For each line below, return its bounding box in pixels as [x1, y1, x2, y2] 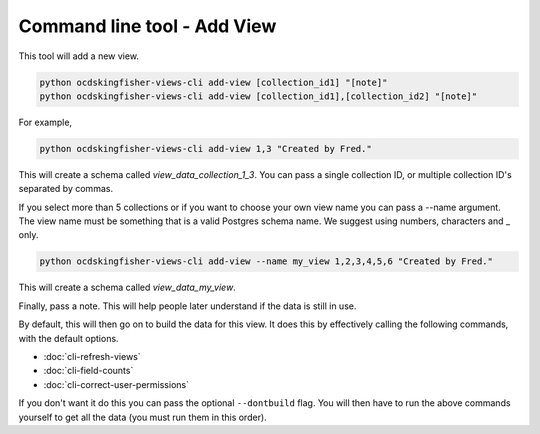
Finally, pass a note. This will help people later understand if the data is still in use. [18, 300, 357, 312]
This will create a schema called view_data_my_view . [18, 281, 237, 294]
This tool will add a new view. [18, 50, 140, 62]
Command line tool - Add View [18, 15, 277, 37]
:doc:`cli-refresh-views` [43, 350, 141, 362]
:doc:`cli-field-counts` [43, 365, 134, 377]
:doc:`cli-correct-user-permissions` [43, 378, 190, 390]
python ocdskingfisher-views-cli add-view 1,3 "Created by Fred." [39, 143, 372, 154]
